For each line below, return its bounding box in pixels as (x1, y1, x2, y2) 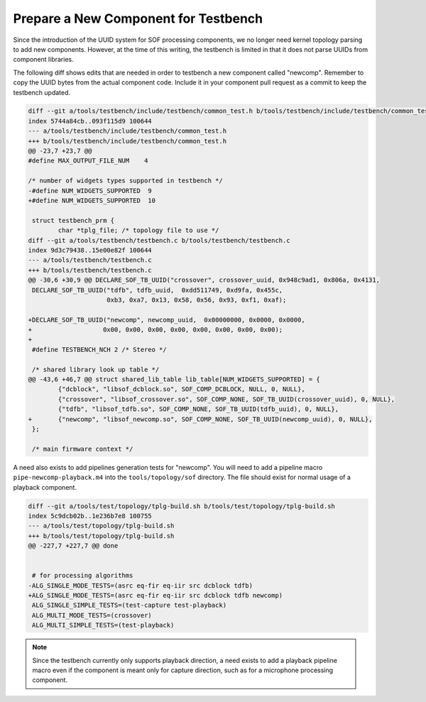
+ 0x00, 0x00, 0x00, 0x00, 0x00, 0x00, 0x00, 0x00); (28, 326, 283, 334)
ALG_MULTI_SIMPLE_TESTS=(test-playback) (32, 621, 175, 630)
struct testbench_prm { (32, 216, 115, 224)
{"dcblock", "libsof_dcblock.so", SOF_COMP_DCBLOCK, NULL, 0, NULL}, (58, 385, 305, 393)
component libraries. (13, 55, 74, 64)
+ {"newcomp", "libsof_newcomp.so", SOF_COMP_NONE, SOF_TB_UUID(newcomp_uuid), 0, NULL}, (28, 415, 373, 423)
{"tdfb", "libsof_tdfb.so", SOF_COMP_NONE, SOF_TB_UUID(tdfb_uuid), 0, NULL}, (58, 405, 339, 413)
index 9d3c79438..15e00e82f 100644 (28, 246, 152, 254)
